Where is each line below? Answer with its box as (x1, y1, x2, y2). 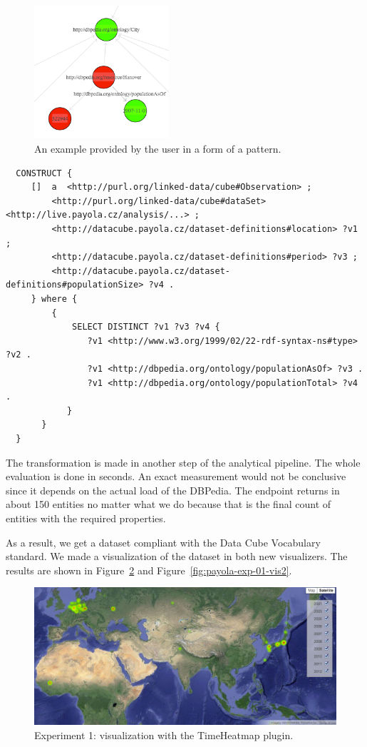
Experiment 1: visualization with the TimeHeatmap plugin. (34, 727, 294, 742)
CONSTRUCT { (16, 168, 73, 178)
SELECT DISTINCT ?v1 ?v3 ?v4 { (72, 322, 220, 332)
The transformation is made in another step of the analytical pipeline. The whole (6, 454, 361, 469)
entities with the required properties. (6, 510, 166, 525)
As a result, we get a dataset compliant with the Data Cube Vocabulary (6, 534, 321, 549)
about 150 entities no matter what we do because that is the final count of (6, 497, 331, 512)
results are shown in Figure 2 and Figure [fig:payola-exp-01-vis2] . (6, 562, 292, 577)
